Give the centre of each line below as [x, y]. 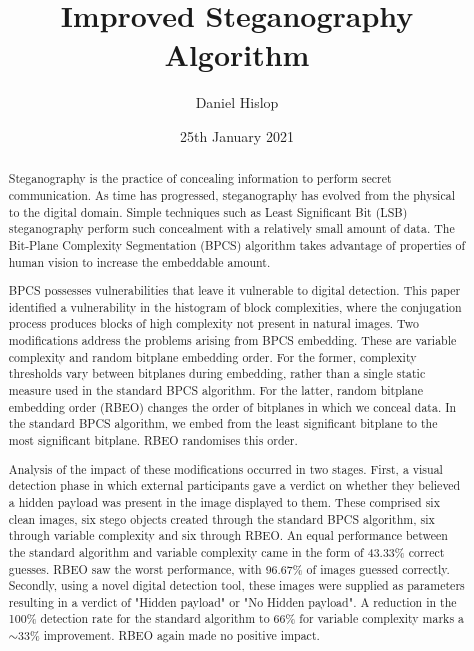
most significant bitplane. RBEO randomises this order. [153, 440]
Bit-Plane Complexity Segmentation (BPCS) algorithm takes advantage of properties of [237, 244]
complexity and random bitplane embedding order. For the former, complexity [212, 356]
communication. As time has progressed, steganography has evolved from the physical [231, 194]
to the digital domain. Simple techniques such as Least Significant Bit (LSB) [208, 211]
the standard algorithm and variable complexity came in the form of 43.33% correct [226, 551]
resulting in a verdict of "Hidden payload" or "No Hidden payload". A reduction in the [232, 601]
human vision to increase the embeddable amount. [139, 261]
